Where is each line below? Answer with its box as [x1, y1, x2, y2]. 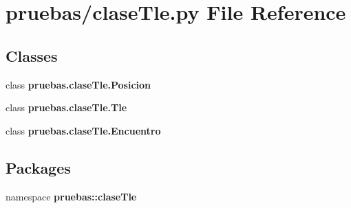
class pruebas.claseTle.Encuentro [6, 123, 161, 137]
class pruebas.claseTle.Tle [6, 100, 127, 115]
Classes [6, 45, 58, 66]
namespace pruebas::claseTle [6, 189, 137, 203]
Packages [6, 157, 71, 178]
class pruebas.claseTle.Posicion [6, 77, 151, 91]
